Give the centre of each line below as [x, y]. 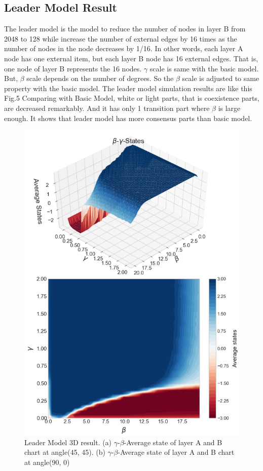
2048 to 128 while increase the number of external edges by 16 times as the [121, 38]
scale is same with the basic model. [204, 68]
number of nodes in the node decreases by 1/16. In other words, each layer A [124, 48]
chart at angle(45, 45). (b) [65, 452]
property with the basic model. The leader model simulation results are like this [128, 88]
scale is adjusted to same [221, 78]
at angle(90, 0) [47, 462]
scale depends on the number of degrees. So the [100, 78]
